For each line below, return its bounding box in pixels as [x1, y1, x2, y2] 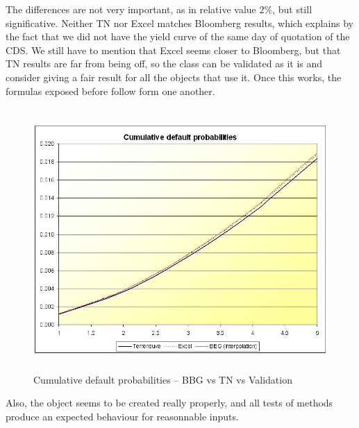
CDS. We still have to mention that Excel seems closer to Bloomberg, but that [6, 42, 341, 57]
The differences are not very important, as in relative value [6, 2, 256, 16]
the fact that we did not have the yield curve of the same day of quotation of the [6, 29, 350, 44]
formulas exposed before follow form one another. [6, 83, 215, 98]
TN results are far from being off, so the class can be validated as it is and [6, 56, 323, 71]
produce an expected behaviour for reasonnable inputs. [6, 409, 239, 423]
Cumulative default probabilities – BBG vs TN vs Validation [33, 372, 292, 386]
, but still [272, 2, 312, 16]
